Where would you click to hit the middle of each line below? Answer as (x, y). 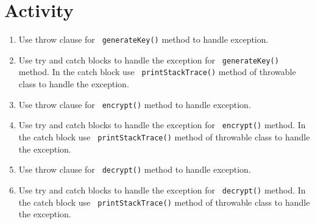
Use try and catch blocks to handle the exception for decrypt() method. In (162, 190)
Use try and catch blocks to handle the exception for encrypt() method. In (162, 125)
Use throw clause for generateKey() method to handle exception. (143, 39)
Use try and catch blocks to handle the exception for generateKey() (149, 60)
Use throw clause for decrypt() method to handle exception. (135, 169)
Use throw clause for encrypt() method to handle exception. (135, 104)
